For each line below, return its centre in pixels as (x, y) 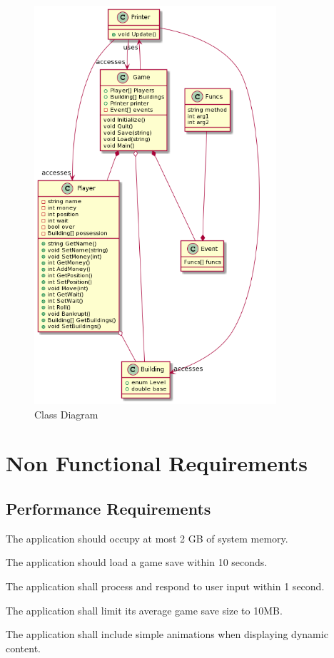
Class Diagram (66, 414)
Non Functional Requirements (157, 463)
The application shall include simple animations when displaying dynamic (167, 634)
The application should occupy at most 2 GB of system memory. (147, 538)
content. (23, 648)
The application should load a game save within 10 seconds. (137, 562)
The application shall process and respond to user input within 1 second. (165, 586)
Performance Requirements (108, 508)
